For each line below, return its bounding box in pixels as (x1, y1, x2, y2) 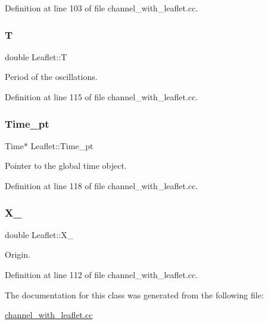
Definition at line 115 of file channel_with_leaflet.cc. (5, 91, 198, 103)
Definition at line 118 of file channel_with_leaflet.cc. (5, 180, 198, 192)
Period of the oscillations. (5, 70, 98, 83)
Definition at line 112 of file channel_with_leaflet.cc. (5, 269, 198, 280)
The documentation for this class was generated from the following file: (5, 288, 264, 301)
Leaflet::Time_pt (30, 139, 94, 152)
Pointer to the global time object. (5, 159, 127, 172)
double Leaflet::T (5, 50, 67, 63)
